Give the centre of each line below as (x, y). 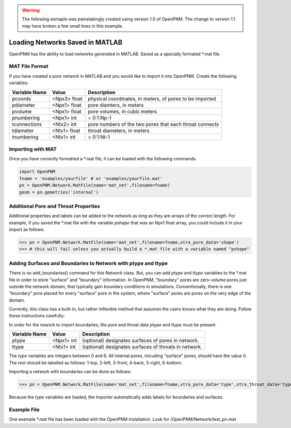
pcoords (21, 99)
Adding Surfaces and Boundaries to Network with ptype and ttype (89, 263)
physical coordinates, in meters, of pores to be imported (152, 99)
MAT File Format (29, 67)
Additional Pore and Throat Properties (55, 206)
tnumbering (25, 137)
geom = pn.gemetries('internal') (59, 192)
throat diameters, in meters (119, 130)
